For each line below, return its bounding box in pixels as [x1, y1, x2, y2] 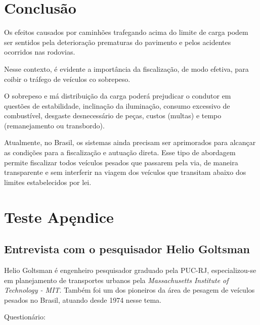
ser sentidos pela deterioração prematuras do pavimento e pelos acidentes [4, 36, 231, 47]
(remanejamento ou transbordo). [4, 120, 105, 130]
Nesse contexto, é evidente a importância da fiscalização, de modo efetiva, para [4, 63, 249, 74]
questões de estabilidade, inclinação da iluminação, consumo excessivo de [4, 100, 230, 111]
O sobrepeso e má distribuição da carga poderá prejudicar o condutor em [4, 90, 231, 101]
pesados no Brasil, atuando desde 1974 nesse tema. [4, 294, 161, 305]
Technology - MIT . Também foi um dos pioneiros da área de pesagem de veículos [4, 285, 255, 295]
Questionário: [4, 311, 46, 322]
